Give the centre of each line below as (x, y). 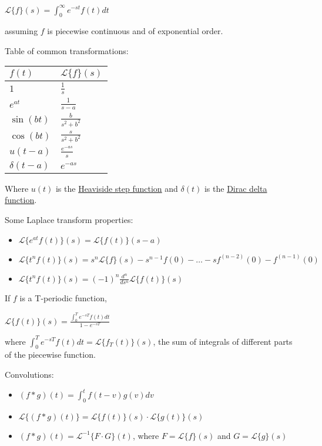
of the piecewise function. (50, 355)
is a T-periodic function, (63, 298)
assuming (21, 31)
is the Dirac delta (236, 188)
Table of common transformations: (67, 50)
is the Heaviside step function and (117, 188)
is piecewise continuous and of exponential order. (135, 31)
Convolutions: (29, 374)
